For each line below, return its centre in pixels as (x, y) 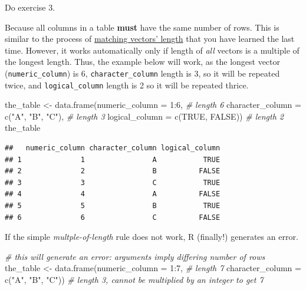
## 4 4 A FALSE (113, 194)
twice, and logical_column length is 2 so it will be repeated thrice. (127, 85)
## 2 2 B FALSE (113, 171)
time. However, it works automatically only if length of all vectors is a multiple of (152, 50)
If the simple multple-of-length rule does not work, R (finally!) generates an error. (152, 237)
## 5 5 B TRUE (113, 206)
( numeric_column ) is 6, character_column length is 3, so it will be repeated (142, 73)
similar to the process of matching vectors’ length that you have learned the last (150, 39)
